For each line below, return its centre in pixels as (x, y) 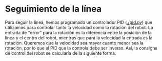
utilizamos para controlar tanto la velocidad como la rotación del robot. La (79, 27)
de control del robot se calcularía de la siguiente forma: (61, 53)
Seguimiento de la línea (53, 9)
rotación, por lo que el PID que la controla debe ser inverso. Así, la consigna (81, 48)
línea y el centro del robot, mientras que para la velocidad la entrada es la (79, 38)
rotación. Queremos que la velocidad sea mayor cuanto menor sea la (74, 43)
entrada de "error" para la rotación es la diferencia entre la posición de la (79, 32)
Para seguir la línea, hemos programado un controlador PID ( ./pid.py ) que (79, 22)
